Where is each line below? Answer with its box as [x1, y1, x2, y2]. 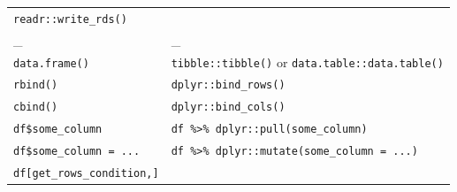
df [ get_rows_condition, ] [13, 167, 159, 180]
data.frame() [13, 57, 89, 70]
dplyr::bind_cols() [171, 101, 286, 114]
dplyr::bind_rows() [171, 79, 286, 92]
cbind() [13, 101, 58, 114]
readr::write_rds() [13, 12, 127, 26]
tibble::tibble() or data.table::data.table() [171, 52, 444, 71]
